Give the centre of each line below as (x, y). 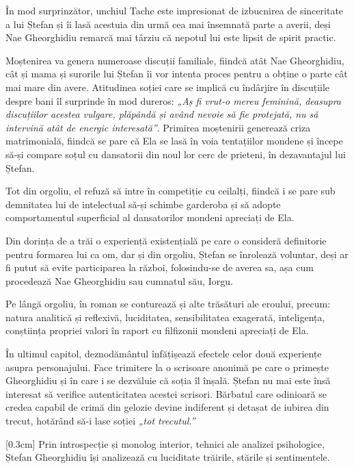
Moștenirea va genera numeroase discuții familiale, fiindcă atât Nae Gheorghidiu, (175, 60)
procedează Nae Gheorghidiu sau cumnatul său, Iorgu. (119, 280)
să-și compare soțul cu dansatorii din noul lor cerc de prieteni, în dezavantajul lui (176, 154)
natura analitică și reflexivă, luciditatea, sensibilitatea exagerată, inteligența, (165, 317)
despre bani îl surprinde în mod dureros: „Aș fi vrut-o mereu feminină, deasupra (173, 100)
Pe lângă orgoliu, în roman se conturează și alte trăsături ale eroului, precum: (168, 304)
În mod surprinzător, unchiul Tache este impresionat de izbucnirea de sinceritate (175, 10)
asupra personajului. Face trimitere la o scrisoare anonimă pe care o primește (167, 367)
